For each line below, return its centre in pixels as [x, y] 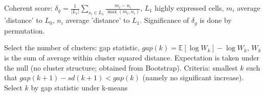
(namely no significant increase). [193, 77]
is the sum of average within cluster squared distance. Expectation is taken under [132, 58]
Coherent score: [28, 8]
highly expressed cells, [189, 8]
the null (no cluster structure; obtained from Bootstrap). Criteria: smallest [121, 67]
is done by [216, 20]
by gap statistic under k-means [79, 87]
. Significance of [164, 20]
